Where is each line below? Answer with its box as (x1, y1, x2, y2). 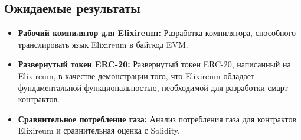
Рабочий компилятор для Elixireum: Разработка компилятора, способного (18, 27, 296, 39)
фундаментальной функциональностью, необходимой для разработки (18, 81, 265, 93)
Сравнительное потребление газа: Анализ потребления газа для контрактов (18, 112, 297, 125)
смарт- (267, 81, 291, 93)
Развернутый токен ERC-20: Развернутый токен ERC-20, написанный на (18, 58, 291, 70)
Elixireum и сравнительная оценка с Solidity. (18, 124, 180, 136)
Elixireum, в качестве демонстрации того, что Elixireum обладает (18, 69, 255, 82)
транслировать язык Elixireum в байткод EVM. (18, 38, 188, 50)
